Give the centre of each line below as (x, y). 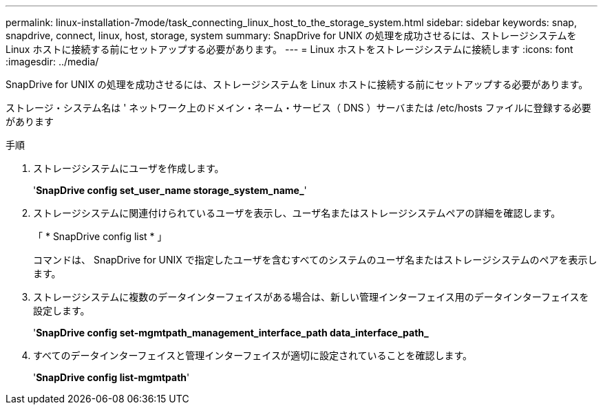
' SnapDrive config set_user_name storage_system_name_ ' (170, 190)
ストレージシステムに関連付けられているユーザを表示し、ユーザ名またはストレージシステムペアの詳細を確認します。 (297, 213)
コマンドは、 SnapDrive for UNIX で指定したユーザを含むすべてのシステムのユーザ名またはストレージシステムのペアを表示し (315, 260)
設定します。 (62, 311)
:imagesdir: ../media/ (52, 62)
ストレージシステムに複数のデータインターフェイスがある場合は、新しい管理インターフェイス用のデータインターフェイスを (311, 297)
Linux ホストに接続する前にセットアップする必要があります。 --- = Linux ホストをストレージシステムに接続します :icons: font (289, 49)
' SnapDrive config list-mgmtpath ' (112, 377)
